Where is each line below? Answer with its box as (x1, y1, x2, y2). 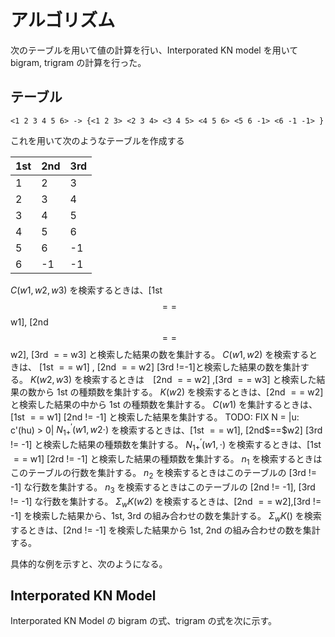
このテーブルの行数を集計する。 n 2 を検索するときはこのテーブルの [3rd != (10, 467, 318, 481)
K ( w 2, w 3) (29, 373, 73, 385)
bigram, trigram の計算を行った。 (10, 56, 147, 68)
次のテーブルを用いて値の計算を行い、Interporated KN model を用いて (10, 44, 299, 56)
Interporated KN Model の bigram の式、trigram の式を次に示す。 (10, 615, 278, 627)
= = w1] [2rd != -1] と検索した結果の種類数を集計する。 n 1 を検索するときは (13, 452, 323, 467)
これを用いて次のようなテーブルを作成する (10, 134, 185, 146)
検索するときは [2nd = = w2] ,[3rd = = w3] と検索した (82, 373, 317, 385)
